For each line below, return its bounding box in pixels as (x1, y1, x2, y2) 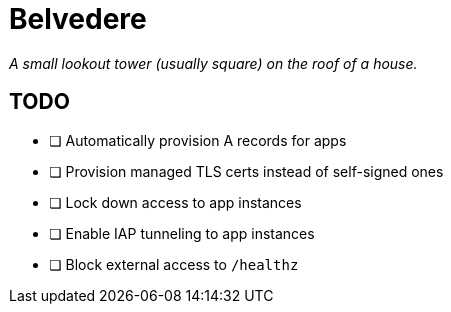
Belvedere (9, 2, 147, 36)
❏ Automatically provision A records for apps (49, 131, 347, 149)
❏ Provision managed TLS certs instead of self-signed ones (49, 162, 444, 180)
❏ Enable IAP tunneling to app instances (49, 224, 315, 242)
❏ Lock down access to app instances (49, 193, 302, 211)
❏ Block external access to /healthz (49, 255, 299, 273)
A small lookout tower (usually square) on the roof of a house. (9, 54, 418, 72)
